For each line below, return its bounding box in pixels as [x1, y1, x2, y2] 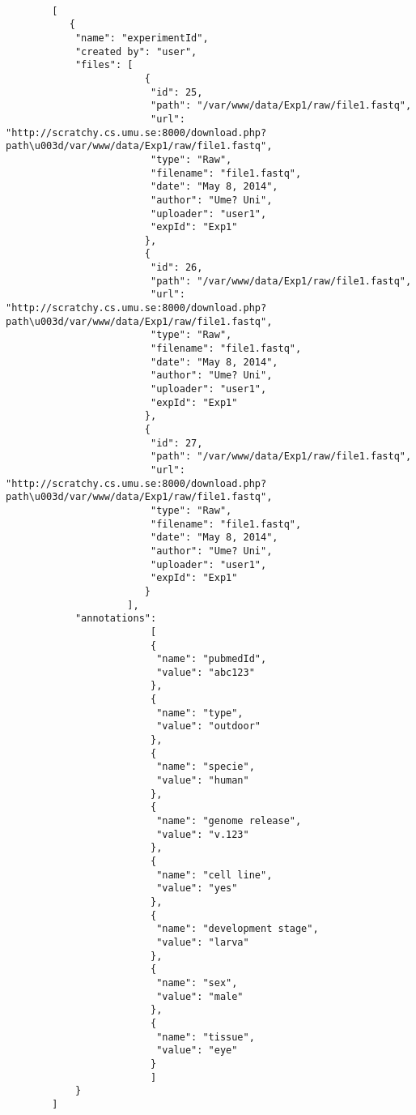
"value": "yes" [156, 882, 238, 895]
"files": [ [74, 59, 134, 71]
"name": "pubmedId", [156, 653, 267, 665]
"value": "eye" [156, 1045, 238, 1057]
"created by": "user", [74, 45, 197, 58]
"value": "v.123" [156, 828, 249, 840]
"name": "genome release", [156, 815, 302, 827]
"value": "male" [156, 990, 244, 1002]
